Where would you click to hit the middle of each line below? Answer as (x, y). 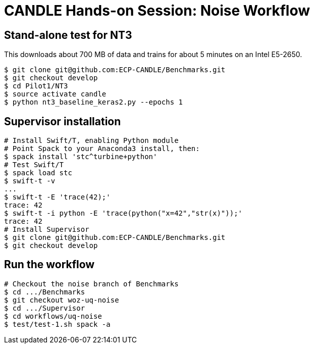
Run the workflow (49, 265)
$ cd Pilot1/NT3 (36, 86)
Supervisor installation (63, 121)
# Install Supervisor (47, 230)
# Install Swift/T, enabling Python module (91, 141)
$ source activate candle (55, 94)
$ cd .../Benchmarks (45, 292)
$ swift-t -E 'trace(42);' (57, 197)
